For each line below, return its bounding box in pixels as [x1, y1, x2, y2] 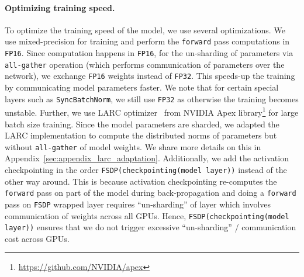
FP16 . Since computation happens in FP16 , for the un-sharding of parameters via [5, 47, 293, 59]
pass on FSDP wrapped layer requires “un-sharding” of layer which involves [5, 198, 271, 210]
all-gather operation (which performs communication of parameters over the [5, 58, 285, 70]
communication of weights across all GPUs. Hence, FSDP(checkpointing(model [5, 209, 289, 221]
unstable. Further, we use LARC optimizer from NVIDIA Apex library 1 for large [5, 105, 299, 118]
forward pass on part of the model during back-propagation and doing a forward [5, 186, 296, 199]
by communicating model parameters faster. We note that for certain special [5, 81, 279, 94]
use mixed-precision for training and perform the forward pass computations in [5, 35, 290, 47]
